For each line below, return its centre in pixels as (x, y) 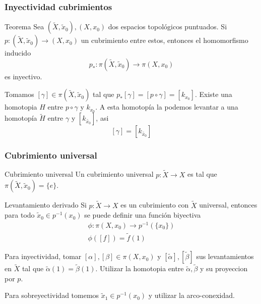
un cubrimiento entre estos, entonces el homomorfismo (165, 40)
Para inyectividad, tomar (43, 256)
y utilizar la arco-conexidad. (191, 295)
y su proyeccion (224, 268)
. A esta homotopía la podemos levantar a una (167, 107)
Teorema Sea (24, 27)
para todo (20, 215)
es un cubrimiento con (155, 205)
